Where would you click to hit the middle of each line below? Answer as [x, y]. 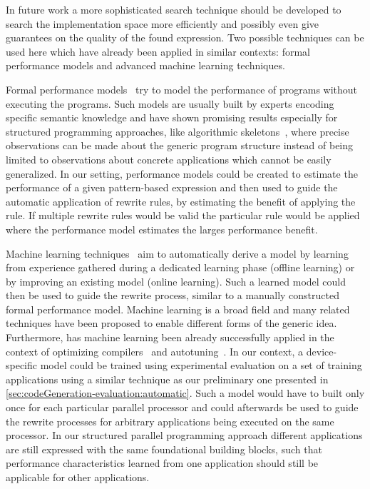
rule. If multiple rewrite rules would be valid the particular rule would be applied [183, 215]
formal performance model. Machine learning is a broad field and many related [178, 309]
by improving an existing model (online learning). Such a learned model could [176, 281]
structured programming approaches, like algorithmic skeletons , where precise [178, 131]
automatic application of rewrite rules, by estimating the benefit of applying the [181, 201]
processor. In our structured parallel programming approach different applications [184, 435]
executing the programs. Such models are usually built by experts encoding [170, 103]
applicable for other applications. [78, 477]
